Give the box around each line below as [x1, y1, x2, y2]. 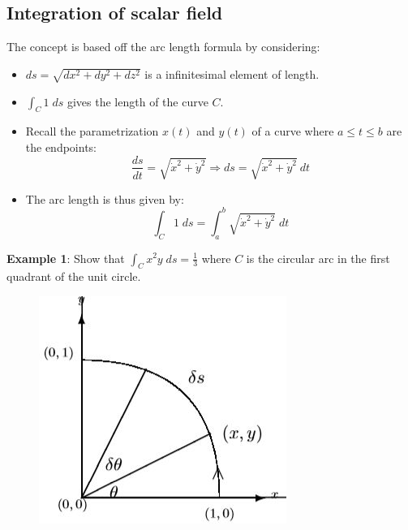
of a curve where [251, 123, 334, 140]
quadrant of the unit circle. [6, 268, 141, 285]
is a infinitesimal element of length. [144, 65, 320, 82]
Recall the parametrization [25, 123, 159, 140]
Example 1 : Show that [6, 249, 125, 266]
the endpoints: [25, 138, 97, 155]
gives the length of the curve [67, 93, 208, 110]
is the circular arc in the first [246, 249, 390, 266]
